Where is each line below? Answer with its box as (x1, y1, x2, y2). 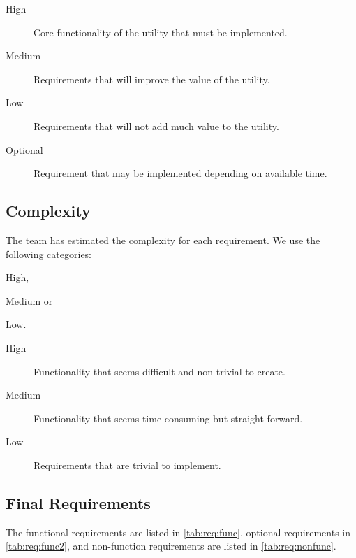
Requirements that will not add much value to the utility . (34, 118, 279, 133)
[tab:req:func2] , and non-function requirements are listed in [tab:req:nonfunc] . (6, 538, 336, 553)
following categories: (6, 246, 92, 261)
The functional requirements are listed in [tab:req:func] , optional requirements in (6, 524, 351, 539)
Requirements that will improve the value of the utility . (34, 71, 270, 86)
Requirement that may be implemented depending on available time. (34, 166, 327, 180)
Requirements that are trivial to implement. (34, 457, 221, 472)
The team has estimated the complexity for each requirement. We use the (6, 232, 320, 247)
